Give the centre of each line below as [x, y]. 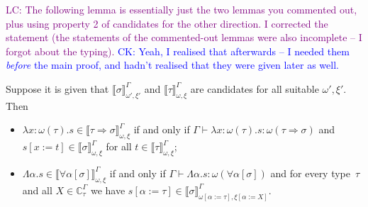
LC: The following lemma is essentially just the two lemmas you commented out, [182, 9]
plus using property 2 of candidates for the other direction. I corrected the [167, 23]
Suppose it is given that [57, 88]
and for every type [311, 173]
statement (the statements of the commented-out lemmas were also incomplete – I [184, 37]
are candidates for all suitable [255, 88]
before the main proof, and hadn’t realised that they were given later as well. [172, 65]
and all [37, 190]
